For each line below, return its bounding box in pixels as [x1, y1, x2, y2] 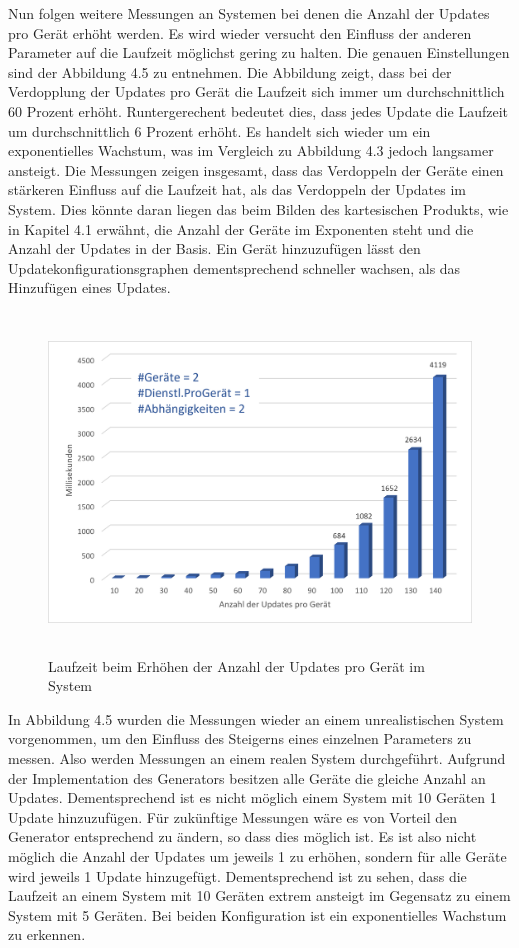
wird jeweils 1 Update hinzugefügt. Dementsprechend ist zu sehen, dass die [8, 865, 467, 886]
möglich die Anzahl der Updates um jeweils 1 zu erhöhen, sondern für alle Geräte [8, 846, 507, 866]
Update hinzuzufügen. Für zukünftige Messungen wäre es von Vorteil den [8, 806, 458, 827]
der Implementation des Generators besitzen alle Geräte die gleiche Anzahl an [8, 767, 486, 788]
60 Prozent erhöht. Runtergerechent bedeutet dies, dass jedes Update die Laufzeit [8, 100, 508, 121]
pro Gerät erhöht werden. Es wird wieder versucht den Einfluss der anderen [8, 22, 472, 43]
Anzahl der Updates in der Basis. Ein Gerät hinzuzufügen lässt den [8, 238, 421, 259]
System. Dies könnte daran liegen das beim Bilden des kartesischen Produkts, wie [8, 198, 509, 219]
